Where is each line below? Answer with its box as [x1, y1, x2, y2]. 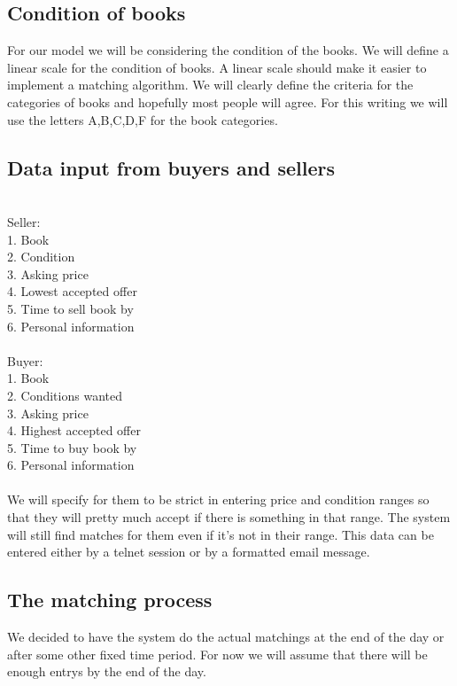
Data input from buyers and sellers [7, 153, 336, 181]
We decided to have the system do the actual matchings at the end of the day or [7, 628, 445, 646]
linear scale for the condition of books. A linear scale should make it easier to [7, 58, 427, 76]
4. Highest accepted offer [7, 421, 141, 440]
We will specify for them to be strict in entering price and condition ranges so [7, 490, 430, 509]
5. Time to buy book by [7, 438, 137, 456]
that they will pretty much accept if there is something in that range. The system [7, 508, 451, 526]
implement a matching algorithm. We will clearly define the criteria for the [7, 75, 414, 94]
